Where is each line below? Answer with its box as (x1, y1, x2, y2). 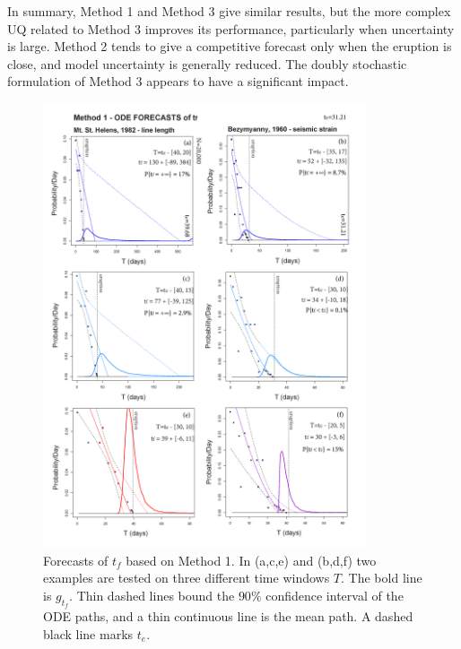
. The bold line (341, 568, 422, 587)
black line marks (43, 624, 134, 643)
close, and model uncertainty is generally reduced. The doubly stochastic (7, 54, 407, 73)
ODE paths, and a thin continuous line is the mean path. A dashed (43, 606, 413, 625)
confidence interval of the (265, 585, 404, 604)
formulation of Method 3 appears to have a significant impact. (7, 72, 349, 91)
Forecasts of (43, 550, 109, 569)
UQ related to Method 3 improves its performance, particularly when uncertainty (7, 19, 455, 38)
